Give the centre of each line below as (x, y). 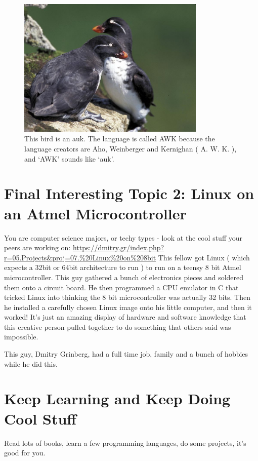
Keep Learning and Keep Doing (117, 398)
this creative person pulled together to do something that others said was (118, 326)
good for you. (25, 453)
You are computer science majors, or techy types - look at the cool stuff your (123, 237)
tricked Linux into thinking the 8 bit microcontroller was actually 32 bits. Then (127, 297)
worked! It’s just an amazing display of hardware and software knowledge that (125, 317)
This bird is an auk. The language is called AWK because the (120, 139)
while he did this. (31, 363)
